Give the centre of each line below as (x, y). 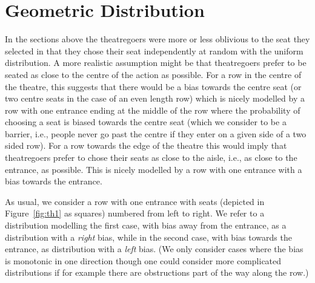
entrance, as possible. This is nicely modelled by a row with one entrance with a (154, 169)
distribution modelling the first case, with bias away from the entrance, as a (146, 225)
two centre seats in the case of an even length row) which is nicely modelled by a (155, 98)
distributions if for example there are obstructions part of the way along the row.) (157, 272)
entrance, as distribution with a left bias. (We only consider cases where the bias (154, 249)
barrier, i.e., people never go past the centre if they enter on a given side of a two (156, 133)
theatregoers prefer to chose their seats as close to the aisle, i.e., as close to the (151, 158)
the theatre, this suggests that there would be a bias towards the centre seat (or (153, 86)
